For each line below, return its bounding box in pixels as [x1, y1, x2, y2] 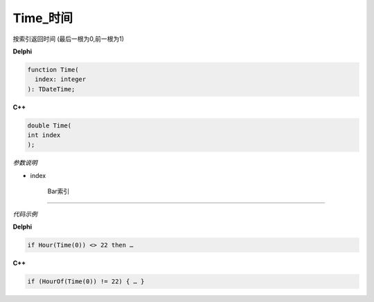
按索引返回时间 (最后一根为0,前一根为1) [12, 35, 125, 43]
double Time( [27, 121, 72, 130]
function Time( [27, 66, 79, 73]
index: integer [35, 75, 87, 83]
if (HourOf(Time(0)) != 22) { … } [27, 277, 145, 285]
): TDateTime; [27, 85, 75, 93]
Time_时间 [12, 10, 73, 26]
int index [27, 132, 61, 139]
